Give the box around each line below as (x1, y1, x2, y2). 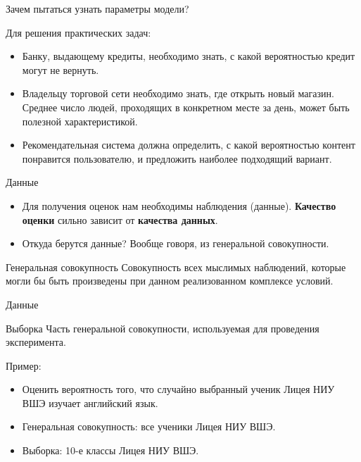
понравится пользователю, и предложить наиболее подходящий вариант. (22, 151, 332, 166)
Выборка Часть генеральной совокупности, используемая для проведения (6, 320, 319, 335)
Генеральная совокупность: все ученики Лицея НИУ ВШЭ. (22, 419, 276, 434)
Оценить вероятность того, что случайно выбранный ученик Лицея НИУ (22, 382, 335, 397)
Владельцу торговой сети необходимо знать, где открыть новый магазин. (22, 86, 334, 101)
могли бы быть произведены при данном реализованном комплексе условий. (6, 273, 334, 288)
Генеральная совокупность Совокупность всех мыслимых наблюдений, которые (6, 259, 346, 274)
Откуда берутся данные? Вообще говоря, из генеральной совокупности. (22, 236, 329, 251)
